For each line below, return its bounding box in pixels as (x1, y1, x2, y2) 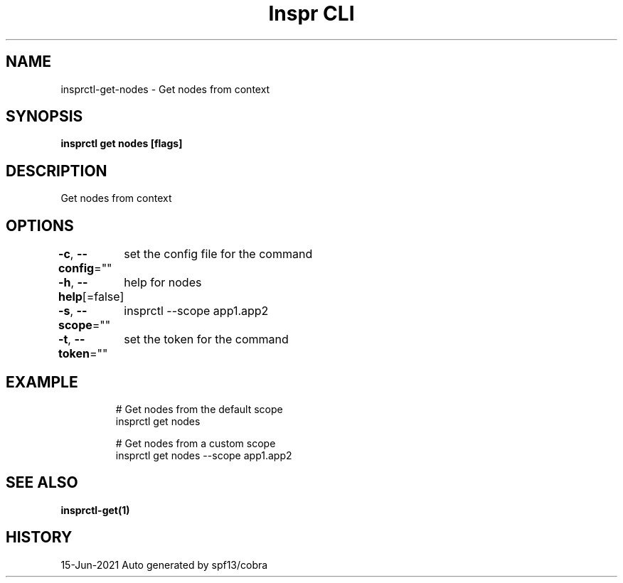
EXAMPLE (6, 373, 78, 391)
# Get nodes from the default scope (115, 402, 283, 415)
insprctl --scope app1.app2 (124, 304, 269, 319)
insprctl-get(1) (60, 503, 130, 516)
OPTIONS (6, 216, 74, 235)
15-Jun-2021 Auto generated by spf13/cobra (60, 558, 268, 571)
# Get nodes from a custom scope (115, 437, 276, 449)
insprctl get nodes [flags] (60, 137, 183, 150)
